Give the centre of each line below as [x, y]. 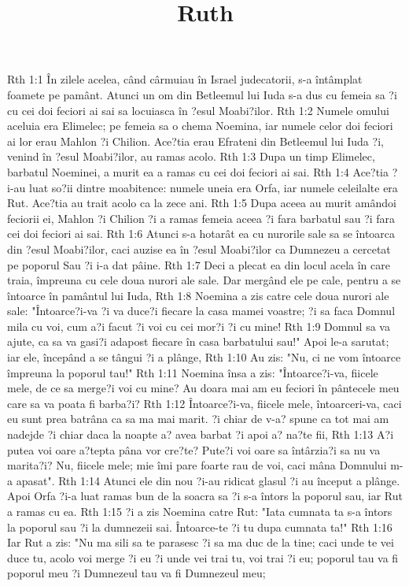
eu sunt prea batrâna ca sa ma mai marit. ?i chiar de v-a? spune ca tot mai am [198, 419]
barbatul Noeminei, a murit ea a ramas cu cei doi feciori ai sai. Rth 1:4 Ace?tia [198, 171]
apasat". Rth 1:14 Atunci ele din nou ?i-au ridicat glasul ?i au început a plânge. [208, 480]
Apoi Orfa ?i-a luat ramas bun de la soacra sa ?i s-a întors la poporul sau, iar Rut [205, 496]
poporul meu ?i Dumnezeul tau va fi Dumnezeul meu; [136, 573]
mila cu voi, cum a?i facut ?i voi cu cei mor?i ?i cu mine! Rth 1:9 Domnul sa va [199, 326]
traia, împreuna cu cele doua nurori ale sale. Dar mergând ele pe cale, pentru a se [204, 280]
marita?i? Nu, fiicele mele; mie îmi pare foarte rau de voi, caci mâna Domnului [197, 465]
